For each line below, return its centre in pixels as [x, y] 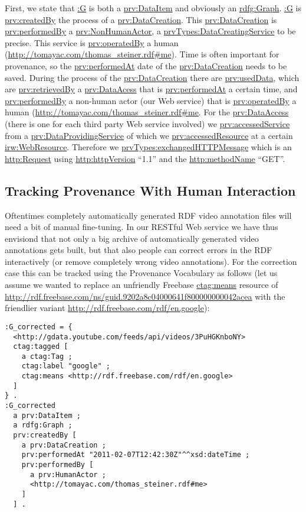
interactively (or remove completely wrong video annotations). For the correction [151, 261]
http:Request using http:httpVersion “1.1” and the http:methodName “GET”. [145, 158]
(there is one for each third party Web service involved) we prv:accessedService [147, 123]
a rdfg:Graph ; [43, 425]
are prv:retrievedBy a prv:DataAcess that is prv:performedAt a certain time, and [151, 89]
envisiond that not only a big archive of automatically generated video [132, 238]
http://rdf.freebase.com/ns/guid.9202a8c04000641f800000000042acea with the [145, 296]
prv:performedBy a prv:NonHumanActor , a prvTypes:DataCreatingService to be [150, 31]
